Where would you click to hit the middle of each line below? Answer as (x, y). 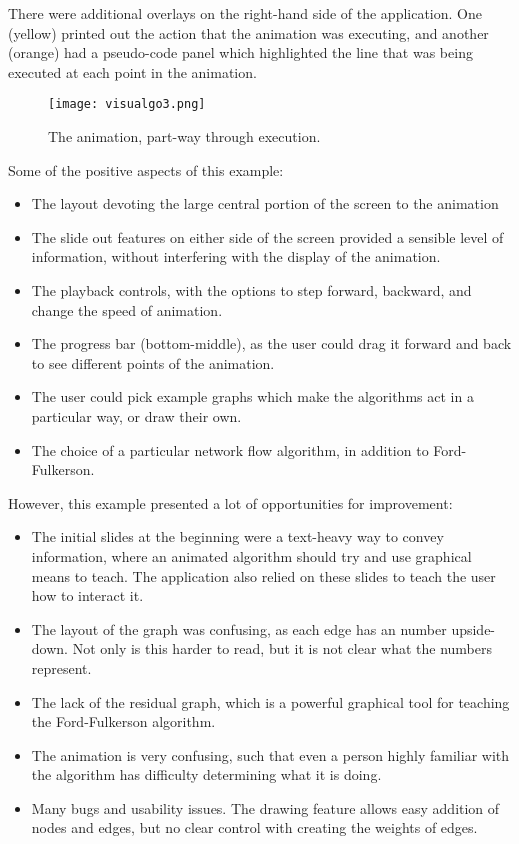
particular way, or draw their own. (136, 415)
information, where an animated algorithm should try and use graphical (251, 555)
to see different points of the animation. (153, 362)
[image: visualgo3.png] (127, 104)
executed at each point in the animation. (132, 71)
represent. (61, 667)
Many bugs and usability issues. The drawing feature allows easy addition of (265, 807)
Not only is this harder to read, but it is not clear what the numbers (282, 648)
